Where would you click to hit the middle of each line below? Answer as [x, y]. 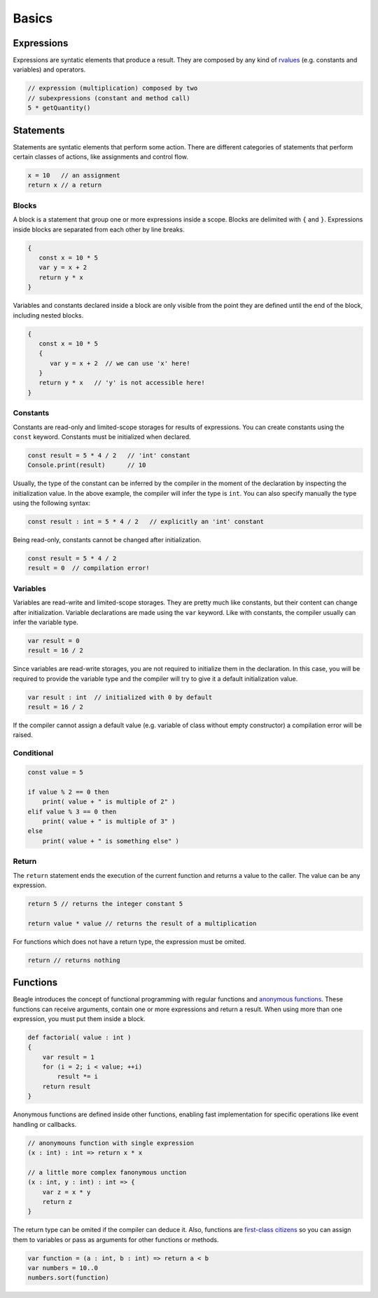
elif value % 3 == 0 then [72, 811]
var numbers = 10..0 [63, 1268]
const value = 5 [56, 772]
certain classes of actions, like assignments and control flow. [101, 157]
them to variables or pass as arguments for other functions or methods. [116, 1239]
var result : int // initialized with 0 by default [120, 697]
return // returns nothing [74, 960]
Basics [33, 18]
